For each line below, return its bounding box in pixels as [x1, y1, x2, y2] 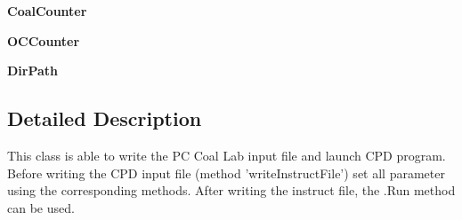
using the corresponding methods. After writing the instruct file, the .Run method [7, 181, 456, 200]
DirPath [7, 61, 59, 80]
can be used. [7, 198, 75, 216]
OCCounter [7, 31, 80, 50]
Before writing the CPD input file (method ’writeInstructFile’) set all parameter [7, 163, 445, 182]
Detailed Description [7, 105, 202, 132]
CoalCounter [7, 2, 87, 20]
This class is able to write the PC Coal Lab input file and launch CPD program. [7, 145, 446, 164]
